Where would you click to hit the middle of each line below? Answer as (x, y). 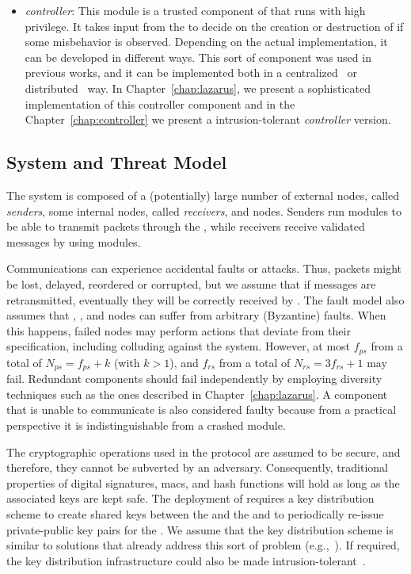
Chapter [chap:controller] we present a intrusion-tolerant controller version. (208, 119)
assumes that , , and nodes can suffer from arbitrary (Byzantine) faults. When (196, 315)
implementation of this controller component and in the (160, 103)
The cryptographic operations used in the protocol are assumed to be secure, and (204, 452)
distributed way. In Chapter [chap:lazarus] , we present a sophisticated (198, 88)
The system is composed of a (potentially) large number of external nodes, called (203, 195)
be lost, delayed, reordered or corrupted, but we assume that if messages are (191, 283)
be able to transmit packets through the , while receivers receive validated (186, 226)
